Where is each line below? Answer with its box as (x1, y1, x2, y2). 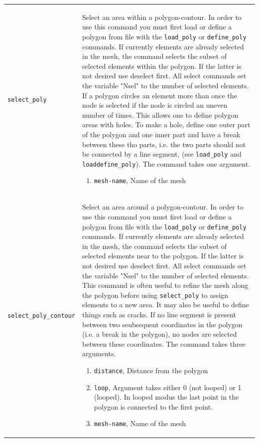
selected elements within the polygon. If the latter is (82, 60, 242, 71)
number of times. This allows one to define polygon (82, 109, 239, 120)
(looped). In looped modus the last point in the (94, 392, 239, 402)
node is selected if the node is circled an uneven (82, 100, 228, 110)
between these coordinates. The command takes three (82, 338, 246, 349)
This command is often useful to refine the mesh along (82, 280, 249, 290)
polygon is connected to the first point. (94, 401, 213, 412)
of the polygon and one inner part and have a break (82, 129, 241, 139)
